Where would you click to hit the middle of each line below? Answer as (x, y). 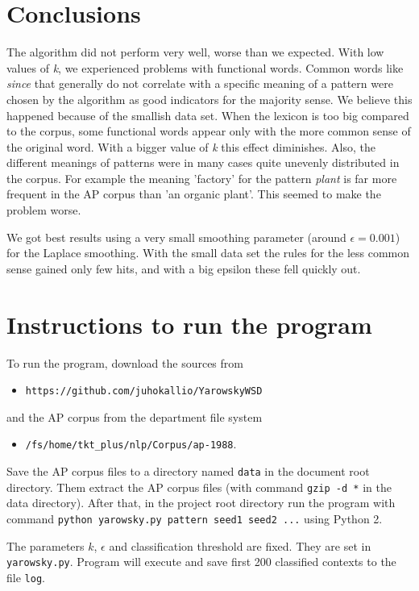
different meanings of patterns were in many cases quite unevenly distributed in (203, 162)
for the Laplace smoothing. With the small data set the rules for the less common (208, 253)
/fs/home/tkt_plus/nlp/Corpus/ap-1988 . (131, 444)
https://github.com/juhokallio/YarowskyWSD (144, 391)
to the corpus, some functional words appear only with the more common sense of (209, 131)
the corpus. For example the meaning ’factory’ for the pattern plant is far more (202, 178)
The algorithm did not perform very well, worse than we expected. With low (195, 52)
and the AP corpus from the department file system (135, 416)
